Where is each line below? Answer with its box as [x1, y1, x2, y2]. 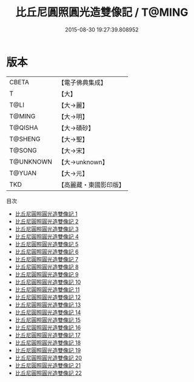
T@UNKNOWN [9, 157, 53, 166]
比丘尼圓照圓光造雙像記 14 [15, 309, 81, 316]
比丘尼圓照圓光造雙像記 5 [15, 240, 79, 247]
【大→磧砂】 [58, 124, 95, 132]
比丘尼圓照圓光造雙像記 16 [15, 324, 81, 331]
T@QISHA [9, 123, 38, 132]
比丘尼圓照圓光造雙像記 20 [15, 354, 82, 361]
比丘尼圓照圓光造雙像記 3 [15, 225, 79, 232]
